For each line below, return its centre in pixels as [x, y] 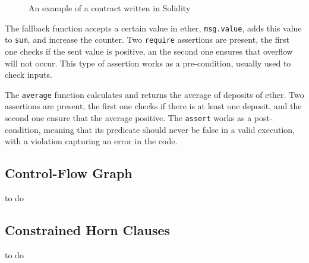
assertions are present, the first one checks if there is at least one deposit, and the [153, 106]
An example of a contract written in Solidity [110, 8]
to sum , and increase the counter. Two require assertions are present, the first [147, 39]
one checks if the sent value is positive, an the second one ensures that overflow [149, 51]
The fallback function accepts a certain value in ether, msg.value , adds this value [153, 28]
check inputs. [29, 75]
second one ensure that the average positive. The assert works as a [128, 117]
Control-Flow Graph [69, 173]
